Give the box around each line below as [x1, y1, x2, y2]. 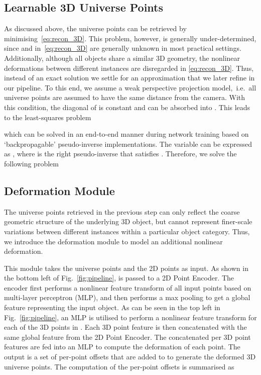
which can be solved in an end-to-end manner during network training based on [4, 129, 249, 139]
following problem [4, 158, 59, 168]
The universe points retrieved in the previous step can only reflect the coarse [4, 206, 240, 217]
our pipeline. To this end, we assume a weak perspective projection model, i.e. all [4, 82, 256, 92]
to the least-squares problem [4, 112, 91, 122]
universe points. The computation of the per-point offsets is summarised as [4, 361, 234, 371]
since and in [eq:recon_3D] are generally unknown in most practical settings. [4, 43, 241, 53]
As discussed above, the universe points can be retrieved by [4, 23, 187, 34]
